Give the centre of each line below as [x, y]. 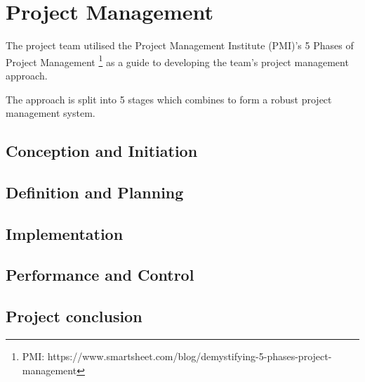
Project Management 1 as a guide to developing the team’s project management [177, 61]
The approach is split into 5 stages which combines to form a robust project [169, 99]
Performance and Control [100, 275]
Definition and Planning [95, 192]
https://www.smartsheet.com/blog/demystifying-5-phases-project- [190, 356]
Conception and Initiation [102, 151]
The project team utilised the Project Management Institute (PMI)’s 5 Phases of [180, 45]
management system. [51, 113]
